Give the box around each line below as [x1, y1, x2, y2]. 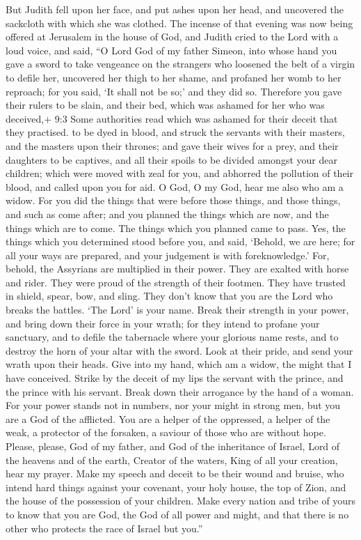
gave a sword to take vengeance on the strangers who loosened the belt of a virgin [6, 56, 355, 71]
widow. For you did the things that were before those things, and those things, [6, 193, 341, 208]
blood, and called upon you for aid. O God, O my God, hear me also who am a [6, 179, 344, 194]
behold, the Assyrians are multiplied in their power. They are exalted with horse [6, 261, 349, 276]
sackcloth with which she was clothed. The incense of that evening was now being [6, 15, 353, 30]
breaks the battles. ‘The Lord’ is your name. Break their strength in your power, [6, 302, 349, 317]
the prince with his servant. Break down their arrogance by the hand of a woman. [6, 384, 354, 399]
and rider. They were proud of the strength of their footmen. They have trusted [6, 275, 346, 289]
